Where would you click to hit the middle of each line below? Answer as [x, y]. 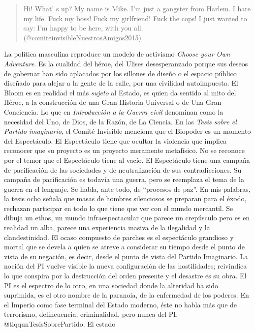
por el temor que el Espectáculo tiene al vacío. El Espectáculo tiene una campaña [127, 160]
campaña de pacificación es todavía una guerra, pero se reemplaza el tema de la [124, 179]
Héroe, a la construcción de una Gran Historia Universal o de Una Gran [113, 102]
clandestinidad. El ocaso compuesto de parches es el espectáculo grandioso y [119, 237]
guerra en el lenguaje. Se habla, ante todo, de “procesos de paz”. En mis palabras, [127, 189]
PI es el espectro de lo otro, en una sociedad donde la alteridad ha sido [111, 285]
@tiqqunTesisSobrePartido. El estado [60, 324]
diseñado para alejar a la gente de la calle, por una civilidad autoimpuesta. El [121, 83]
